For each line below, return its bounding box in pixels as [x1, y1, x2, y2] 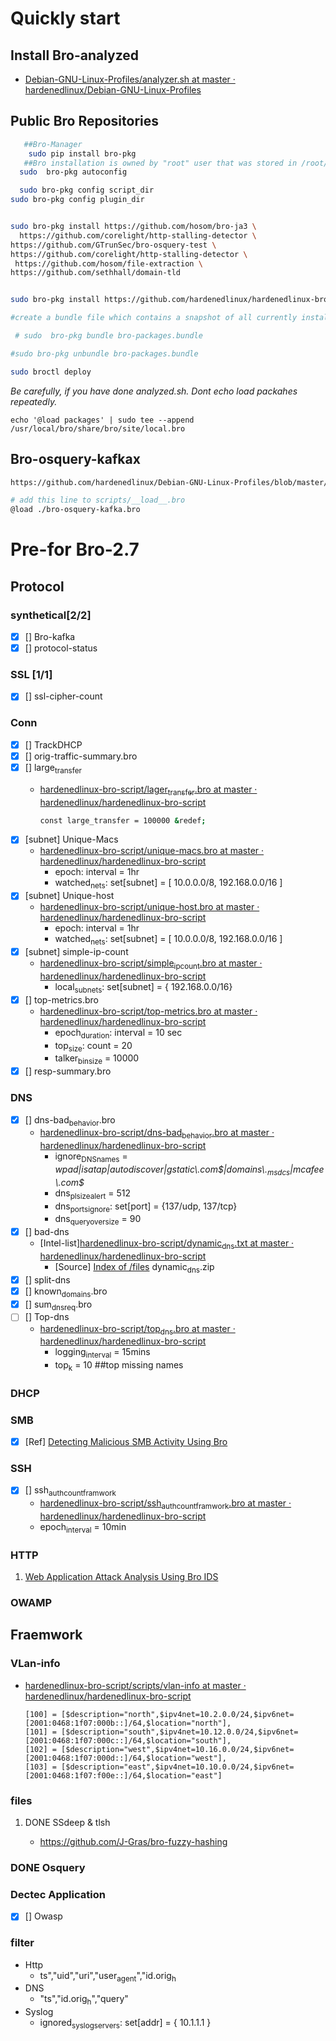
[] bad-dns [24, 1226, 70, 1238]
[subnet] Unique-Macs [24, 833, 119, 846]
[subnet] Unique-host [24, 890, 115, 902]
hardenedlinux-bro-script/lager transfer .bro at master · [39, 783, 258, 797]
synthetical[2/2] [10, 608, 92, 622]
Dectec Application [10, 1887, 106, 1901]
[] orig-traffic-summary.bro [24, 750, 138, 762]
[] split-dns [24, 1273, 71, 1286]
